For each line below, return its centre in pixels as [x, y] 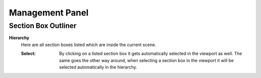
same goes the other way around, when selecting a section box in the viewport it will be [146, 60]
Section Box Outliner [43, 26]
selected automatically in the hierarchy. [98, 67]
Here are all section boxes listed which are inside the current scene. [89, 45]
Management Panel [49, 13]
